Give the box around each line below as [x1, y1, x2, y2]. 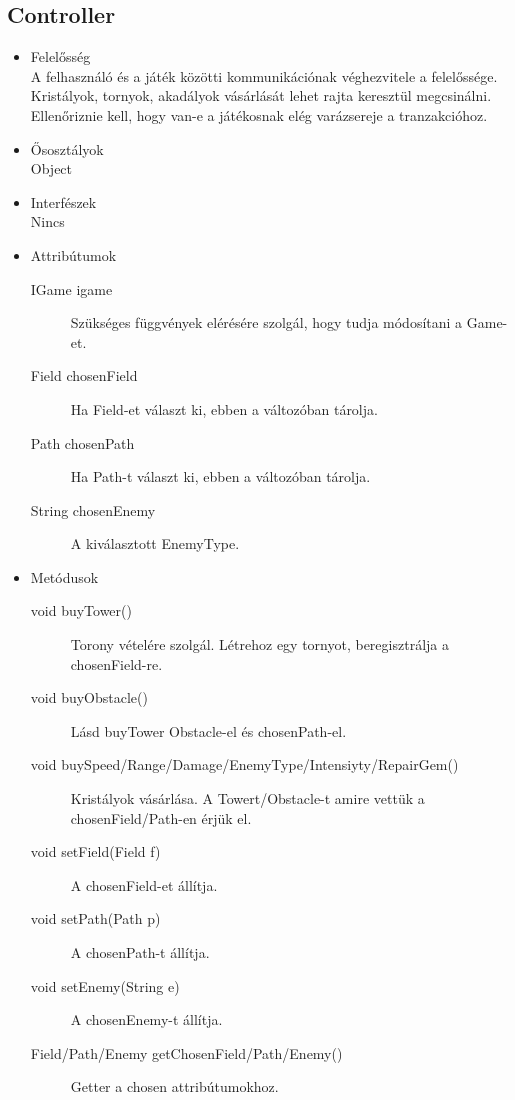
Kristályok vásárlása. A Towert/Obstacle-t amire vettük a [70, 788, 425, 809]
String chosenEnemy [30, 499, 156, 520]
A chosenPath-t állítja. [70, 942, 210, 963]
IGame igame [30, 278, 113, 299]
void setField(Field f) [30, 841, 161, 862]
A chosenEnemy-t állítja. [70, 1009, 223, 1030]
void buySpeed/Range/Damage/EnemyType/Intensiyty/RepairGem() [30, 754, 459, 775]
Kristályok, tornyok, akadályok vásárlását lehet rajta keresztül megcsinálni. [30, 85, 492, 106]
